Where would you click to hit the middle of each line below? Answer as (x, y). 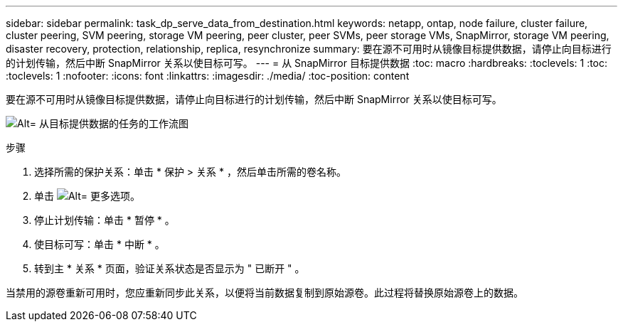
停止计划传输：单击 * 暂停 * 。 (105, 220)
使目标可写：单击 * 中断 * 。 (100, 244)
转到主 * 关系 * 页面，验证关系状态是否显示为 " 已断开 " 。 (170, 268)
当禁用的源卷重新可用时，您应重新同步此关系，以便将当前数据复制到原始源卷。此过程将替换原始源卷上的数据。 (265, 293)
